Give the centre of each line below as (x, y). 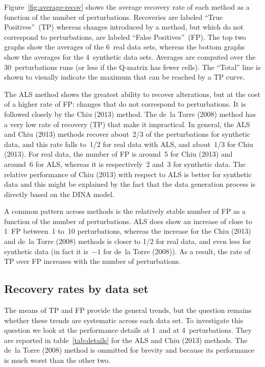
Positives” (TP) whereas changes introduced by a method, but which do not (124, 27)
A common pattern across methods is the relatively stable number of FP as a (125, 211)
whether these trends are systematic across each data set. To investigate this (124, 320)
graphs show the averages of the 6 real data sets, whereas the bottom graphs (125, 47)
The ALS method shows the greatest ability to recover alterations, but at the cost (132, 94)
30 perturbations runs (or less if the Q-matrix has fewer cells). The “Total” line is (132, 67)
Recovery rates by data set (76, 289)
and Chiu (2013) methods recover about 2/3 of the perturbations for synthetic (127, 134)
